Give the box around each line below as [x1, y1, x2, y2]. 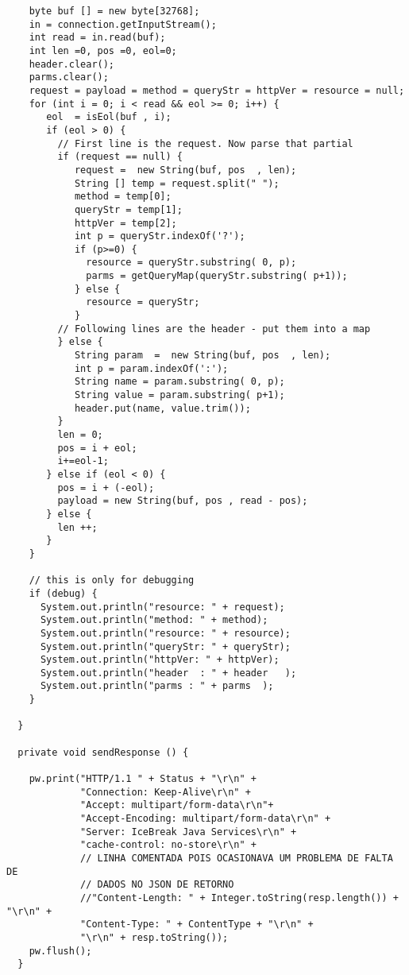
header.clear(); [29, 58, 115, 70]
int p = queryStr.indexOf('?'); [74, 230, 245, 242]
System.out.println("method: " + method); [40, 614, 268, 626]
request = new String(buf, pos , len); [74, 164, 297, 176]
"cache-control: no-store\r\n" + [80, 839, 257, 851]
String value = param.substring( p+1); [74, 389, 285, 401]
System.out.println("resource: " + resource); [40, 627, 291, 639]
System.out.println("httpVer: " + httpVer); [40, 654, 280, 666]
